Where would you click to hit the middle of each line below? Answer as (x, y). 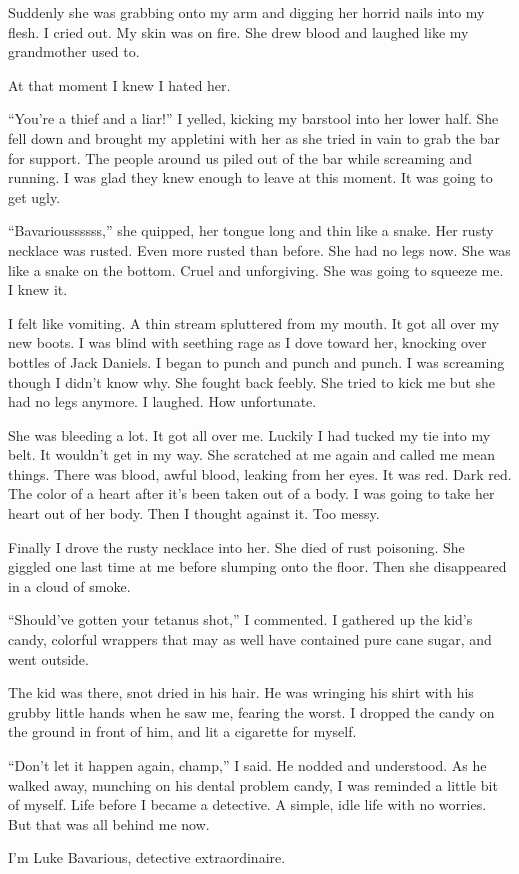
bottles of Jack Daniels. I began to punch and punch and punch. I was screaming (256, 361)
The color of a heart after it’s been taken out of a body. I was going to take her (251, 493)
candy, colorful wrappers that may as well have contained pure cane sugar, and (250, 639)
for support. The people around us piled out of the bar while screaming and (240, 157)
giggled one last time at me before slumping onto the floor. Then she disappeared (257, 566)
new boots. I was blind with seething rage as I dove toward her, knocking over (247, 342)
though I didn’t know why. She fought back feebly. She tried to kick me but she (252, 381)
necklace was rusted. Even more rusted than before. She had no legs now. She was (259, 249)
